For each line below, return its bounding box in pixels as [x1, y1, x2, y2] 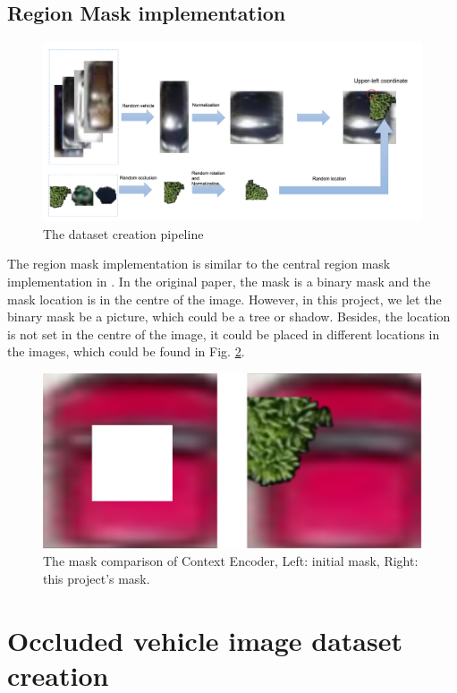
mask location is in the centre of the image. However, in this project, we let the [7, 289, 442, 308]
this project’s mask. [43, 569, 150, 587]
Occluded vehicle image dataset [7, 621, 402, 658]
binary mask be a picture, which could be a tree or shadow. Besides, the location [7, 307, 451, 326]
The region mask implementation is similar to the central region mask [7, 254, 391, 273]
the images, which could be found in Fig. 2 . [7, 342, 245, 361]
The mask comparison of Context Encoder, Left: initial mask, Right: [43, 552, 419, 570]
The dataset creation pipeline [43, 224, 204, 243]
